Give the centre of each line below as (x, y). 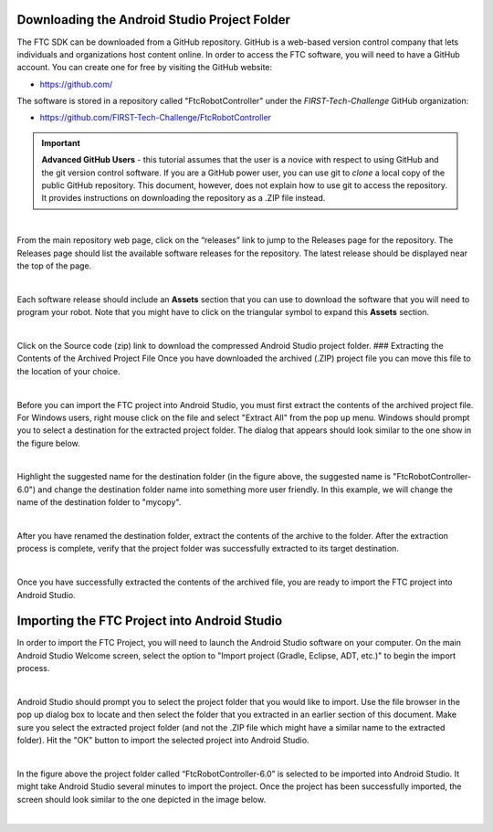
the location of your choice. (68, 371)
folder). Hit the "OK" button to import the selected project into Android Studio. (163, 741)
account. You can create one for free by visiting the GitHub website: (145, 68)
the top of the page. (54, 266)
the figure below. (49, 443)
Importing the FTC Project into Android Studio (150, 621)
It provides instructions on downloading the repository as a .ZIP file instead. (184, 198)
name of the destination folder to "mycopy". (99, 502)
